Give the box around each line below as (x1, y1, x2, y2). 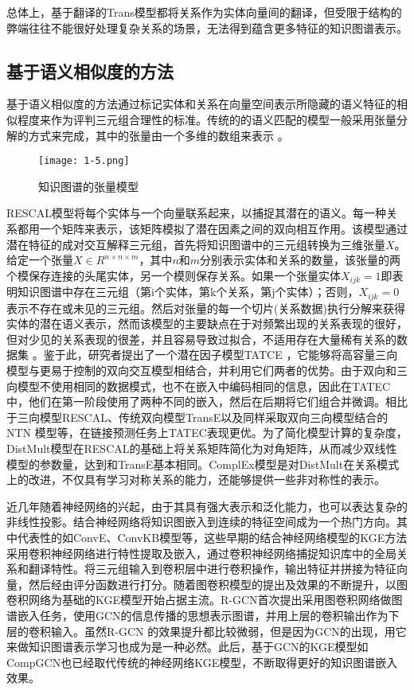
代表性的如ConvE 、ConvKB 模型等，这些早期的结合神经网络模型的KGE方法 (17, 529, 408, 546)
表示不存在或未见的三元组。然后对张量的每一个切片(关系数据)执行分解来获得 (6, 299, 405, 316)
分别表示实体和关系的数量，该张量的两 (200, 251, 401, 268)
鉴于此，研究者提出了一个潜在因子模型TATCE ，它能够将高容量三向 (43, 346, 398, 363)
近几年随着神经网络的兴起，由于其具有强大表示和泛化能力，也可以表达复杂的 (6, 497, 408, 514)
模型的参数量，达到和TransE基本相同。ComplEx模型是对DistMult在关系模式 (6, 455, 400, 472)
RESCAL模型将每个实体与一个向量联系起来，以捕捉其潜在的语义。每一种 (6, 205, 386, 221)
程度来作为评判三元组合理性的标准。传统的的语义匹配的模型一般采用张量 (17, 111, 396, 127)
